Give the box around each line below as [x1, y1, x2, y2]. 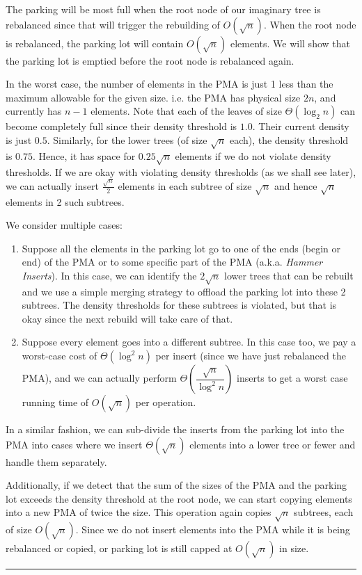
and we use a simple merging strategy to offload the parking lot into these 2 [22, 284, 346, 298]
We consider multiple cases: [6, 218, 123, 232]
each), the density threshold [229, 132, 349, 147]
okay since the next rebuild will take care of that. [22, 311, 233, 325]
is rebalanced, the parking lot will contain [6, 35, 184, 50]
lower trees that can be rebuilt [224, 268, 354, 282]
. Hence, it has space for [32, 148, 136, 163]
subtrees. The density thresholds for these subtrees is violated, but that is [22, 298, 337, 312]
